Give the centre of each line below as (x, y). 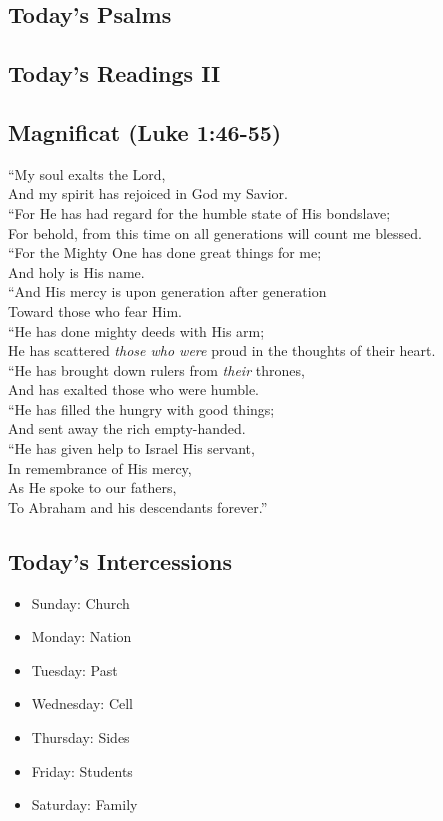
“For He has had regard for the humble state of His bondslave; (199, 212)
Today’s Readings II (114, 73)
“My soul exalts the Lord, (87, 173)
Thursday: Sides (80, 737)
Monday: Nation (81, 636)
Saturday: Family (84, 804)
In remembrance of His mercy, (100, 467)
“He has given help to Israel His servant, (131, 448)
